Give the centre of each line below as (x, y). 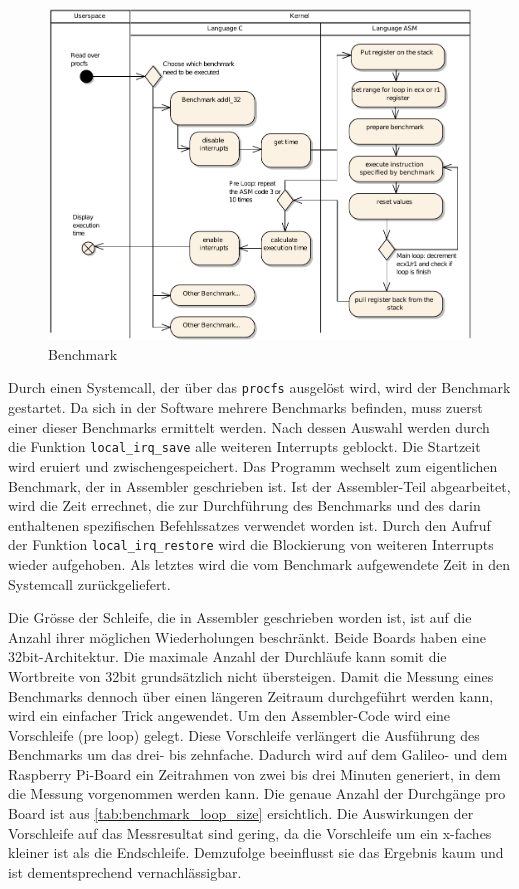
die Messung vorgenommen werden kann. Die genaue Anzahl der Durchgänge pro (257, 793)
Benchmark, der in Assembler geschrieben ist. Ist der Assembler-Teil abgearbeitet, (259, 485)
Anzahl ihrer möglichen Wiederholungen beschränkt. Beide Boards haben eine (247, 636)
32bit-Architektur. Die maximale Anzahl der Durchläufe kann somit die (227, 656)
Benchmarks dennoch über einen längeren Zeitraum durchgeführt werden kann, (251, 695)
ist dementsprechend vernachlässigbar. (125, 871)
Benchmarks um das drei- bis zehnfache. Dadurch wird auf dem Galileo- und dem (258, 754)
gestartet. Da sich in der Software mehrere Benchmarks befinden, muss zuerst (245, 407)
